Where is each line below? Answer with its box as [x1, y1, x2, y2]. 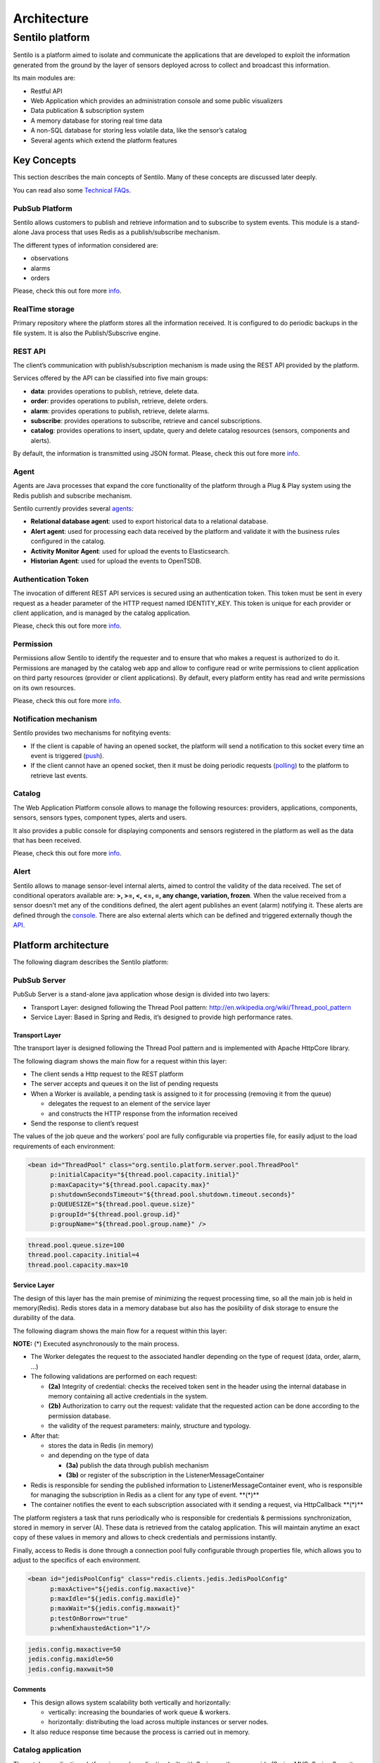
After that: [30, 1432, 60, 1440]
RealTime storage [13, 304, 75, 314]
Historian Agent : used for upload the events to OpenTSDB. [30, 556, 202, 565]
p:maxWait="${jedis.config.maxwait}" [50, 1604, 181, 1613]
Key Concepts [13, 154, 77, 166]
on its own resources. [13, 683, 76, 692]
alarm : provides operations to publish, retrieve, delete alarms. [30, 406, 210, 415]
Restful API [30, 87, 63, 95]
